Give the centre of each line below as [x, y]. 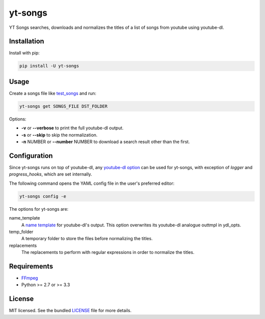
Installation [26, 41]
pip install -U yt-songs [49, 66]
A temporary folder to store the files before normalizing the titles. [87, 239]
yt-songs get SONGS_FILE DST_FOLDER [64, 106]
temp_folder [21, 232]
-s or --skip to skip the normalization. [59, 135]
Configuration [31, 156]
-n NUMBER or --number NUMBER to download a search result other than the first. [106, 142]
